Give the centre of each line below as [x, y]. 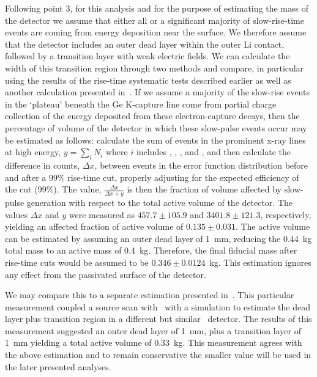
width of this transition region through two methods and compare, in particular [155, 68]
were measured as [102, 214]
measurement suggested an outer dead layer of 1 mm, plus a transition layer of [153, 330]
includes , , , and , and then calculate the [214, 152]
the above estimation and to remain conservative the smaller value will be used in [158, 355]
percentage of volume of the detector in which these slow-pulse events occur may [156, 127]
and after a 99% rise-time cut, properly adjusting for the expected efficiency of [152, 177]
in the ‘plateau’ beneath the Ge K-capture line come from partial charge [141, 104]
